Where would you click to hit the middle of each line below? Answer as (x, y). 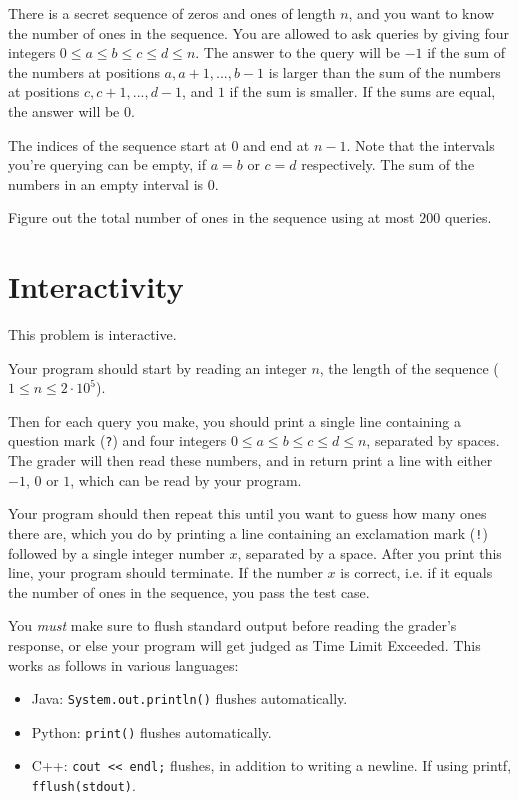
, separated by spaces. (433, 440)
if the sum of (466, 52)
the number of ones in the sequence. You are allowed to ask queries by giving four (258, 32)
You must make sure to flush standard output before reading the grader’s (232, 625)
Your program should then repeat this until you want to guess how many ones (247, 513)
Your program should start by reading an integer (157, 367)
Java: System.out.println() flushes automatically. (189, 698)
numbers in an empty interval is (106, 183)
